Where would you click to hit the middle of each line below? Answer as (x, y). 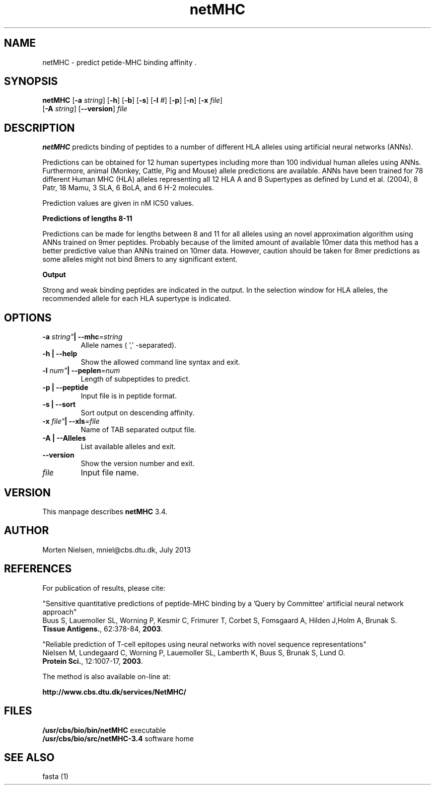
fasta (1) (55, 777)
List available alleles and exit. (128, 447)
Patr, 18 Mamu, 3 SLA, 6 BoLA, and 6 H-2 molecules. (128, 188)
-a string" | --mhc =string (82, 337)
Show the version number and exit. (138, 464)
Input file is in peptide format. (129, 396)
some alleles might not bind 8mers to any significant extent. (140, 259)
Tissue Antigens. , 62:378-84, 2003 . (103, 629)
